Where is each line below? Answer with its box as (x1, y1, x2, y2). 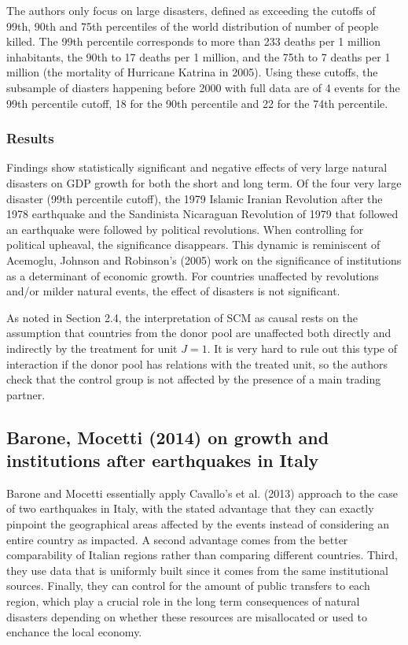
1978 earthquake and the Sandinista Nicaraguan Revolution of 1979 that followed (6, 206, 399, 222)
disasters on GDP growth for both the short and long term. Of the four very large (6, 174, 402, 191)
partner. (6, 386, 46, 402)
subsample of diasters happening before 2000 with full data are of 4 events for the (6, 79, 400, 95)
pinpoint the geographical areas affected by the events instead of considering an (6, 516, 389, 532)
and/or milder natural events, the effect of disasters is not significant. (6, 283, 340, 299)
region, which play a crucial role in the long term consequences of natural (6, 593, 360, 610)
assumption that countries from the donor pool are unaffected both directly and (6, 324, 391, 341)
